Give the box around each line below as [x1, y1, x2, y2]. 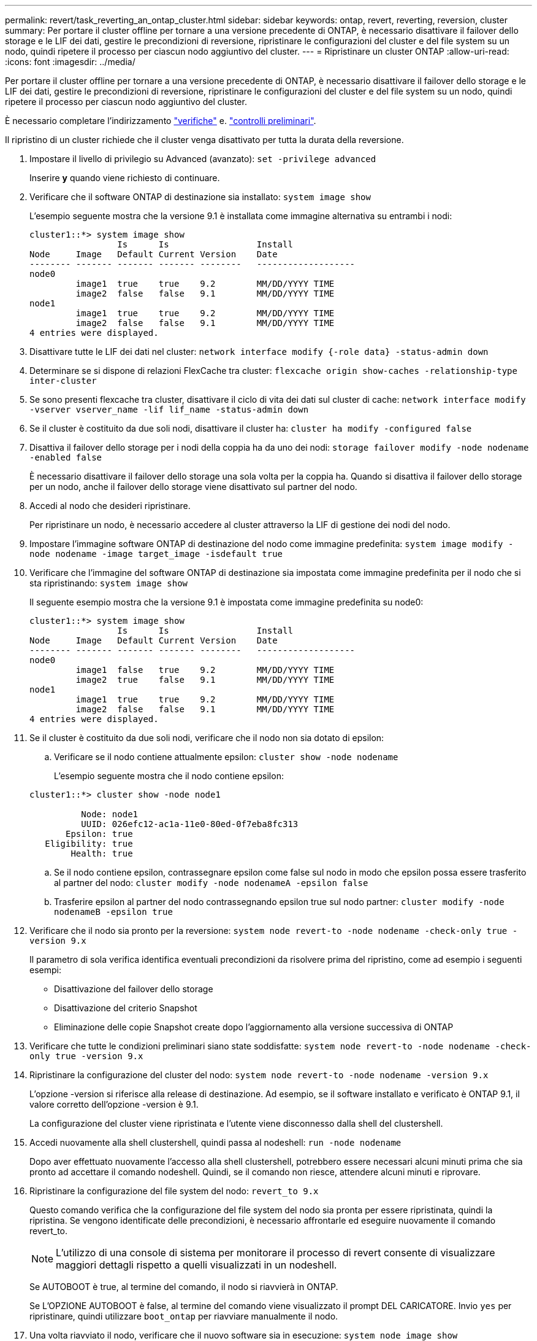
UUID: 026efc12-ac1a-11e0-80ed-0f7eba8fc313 [81, 819, 299, 829]
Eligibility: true [45, 839, 133, 849]
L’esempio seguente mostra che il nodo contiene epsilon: [54, 771, 284, 781]
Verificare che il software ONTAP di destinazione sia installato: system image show [29, 192, 371, 202]
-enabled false [29, 453, 102, 462]
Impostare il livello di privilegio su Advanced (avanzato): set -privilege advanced [29, 154, 376, 164]
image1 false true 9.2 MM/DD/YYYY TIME [75, 665, 335, 675]
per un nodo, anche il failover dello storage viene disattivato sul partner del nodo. [29, 481, 357, 492]
